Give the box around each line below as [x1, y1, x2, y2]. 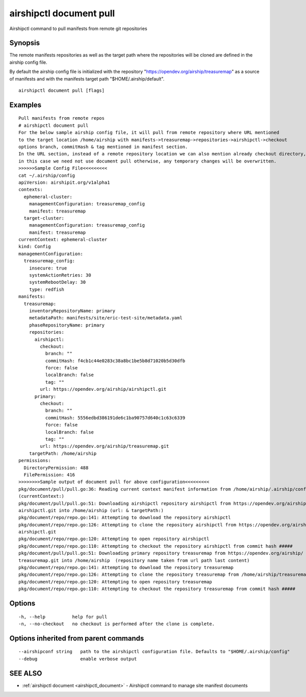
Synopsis [9, 39, 40, 47]
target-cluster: [23, 215, 65, 221]
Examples [9, 100, 42, 109]
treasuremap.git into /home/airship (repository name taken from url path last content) [18, 557, 250, 563]
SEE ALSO [9, 669, 42, 678]
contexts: [18, 186, 43, 193]
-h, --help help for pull [18, 614, 108, 620]
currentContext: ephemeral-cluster [18, 237, 108, 243]
